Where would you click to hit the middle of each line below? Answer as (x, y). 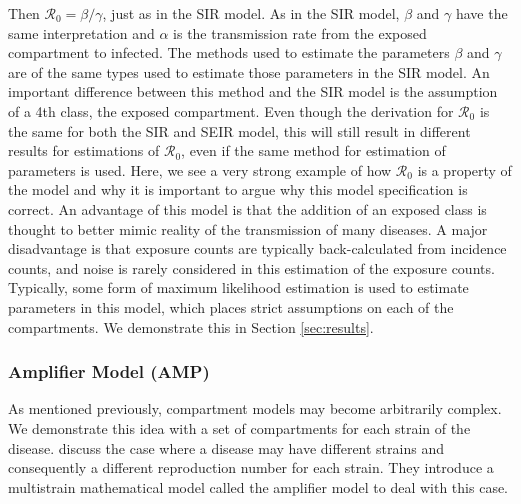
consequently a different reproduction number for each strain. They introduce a (251, 467)
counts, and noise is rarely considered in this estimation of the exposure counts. (251, 267)
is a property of (464, 169)
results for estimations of (84, 150)
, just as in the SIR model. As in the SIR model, (251, 13)
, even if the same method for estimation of (313, 150)
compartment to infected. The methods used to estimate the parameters (229, 52)
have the (481, 13)
